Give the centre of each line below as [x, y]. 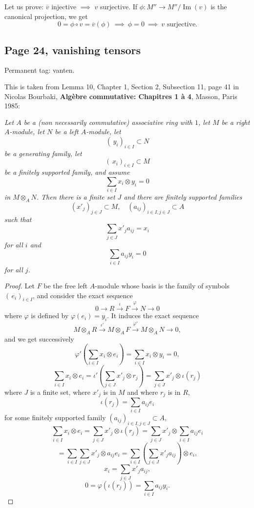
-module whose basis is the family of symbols [162, 286]
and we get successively [39, 338]
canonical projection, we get [46, 16]
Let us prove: [24, 6]
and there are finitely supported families [183, 197]
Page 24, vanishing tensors [73, 50]
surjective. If [119, 6]
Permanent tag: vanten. [40, 70]
